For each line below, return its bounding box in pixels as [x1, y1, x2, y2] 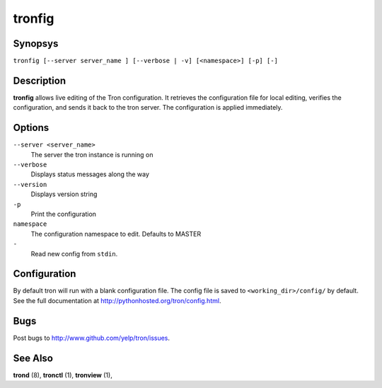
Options [13, 122, 50, 134]
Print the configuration [30, 210, 97, 218]
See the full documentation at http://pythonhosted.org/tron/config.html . [13, 296, 221, 304]
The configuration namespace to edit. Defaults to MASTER [30, 229, 202, 238]
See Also [13, 352, 53, 364]
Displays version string [30, 190, 98, 198]
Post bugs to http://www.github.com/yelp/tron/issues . [13, 333, 170, 342]
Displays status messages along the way [30, 170, 150, 178]
